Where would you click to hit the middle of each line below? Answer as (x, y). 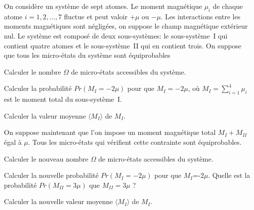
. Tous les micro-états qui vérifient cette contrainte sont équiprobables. (135, 142)
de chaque (228, 6)
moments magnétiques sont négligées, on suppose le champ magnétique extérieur (126, 26)
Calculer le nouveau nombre (46, 158)
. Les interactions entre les (201, 16)
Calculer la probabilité (38, 88)
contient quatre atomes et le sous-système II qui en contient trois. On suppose (123, 45)
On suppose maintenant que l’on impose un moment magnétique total (110, 132)
